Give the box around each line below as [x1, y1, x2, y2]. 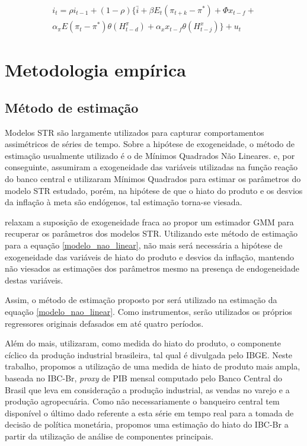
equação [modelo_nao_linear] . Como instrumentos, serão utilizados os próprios [5, 305, 292, 317]
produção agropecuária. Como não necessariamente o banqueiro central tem [5, 395, 280, 407]
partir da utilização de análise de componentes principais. [5, 429, 213, 442]
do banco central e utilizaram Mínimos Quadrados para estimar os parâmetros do [5, 173, 301, 185]
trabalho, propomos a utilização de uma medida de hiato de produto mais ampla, [5, 360, 300, 372]
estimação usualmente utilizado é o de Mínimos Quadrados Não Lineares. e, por [5, 149, 295, 161]
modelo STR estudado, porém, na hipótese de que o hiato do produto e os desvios [5, 184, 303, 196]
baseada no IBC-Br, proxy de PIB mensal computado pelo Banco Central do [5, 371, 282, 384]
